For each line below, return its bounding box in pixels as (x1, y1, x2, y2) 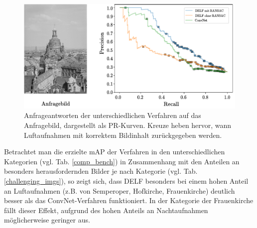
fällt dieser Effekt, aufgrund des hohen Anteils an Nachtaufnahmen (4, 205, 208, 215)
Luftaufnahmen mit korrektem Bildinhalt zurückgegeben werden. (24, 129, 222, 140)
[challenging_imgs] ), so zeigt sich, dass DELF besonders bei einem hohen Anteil (4, 175, 249, 186)
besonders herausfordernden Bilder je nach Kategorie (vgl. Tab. (4, 166, 198, 176)
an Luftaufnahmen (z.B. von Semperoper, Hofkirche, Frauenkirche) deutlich (4, 185, 235, 196)
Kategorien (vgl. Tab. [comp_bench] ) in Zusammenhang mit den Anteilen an (4, 156, 240, 166)
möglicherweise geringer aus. (4, 215, 90, 225)
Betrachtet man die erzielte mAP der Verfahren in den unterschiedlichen (4, 146, 225, 157)
